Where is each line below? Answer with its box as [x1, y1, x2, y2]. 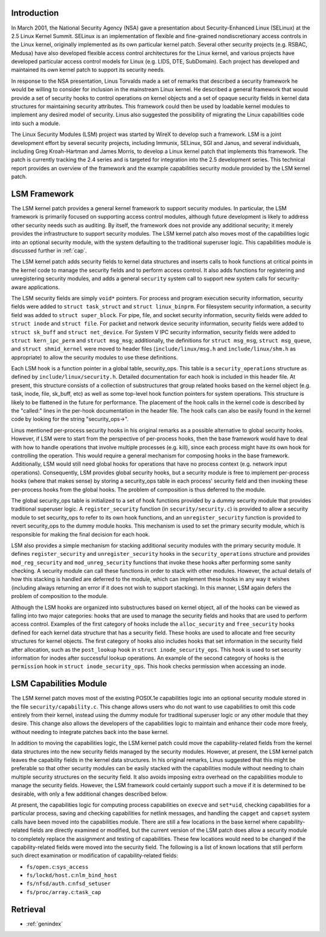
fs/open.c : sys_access [26, 863, 89, 870]
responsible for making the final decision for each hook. [11, 530, 150, 538]
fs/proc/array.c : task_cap [26, 888, 101, 895]
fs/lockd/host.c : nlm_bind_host [26, 872, 118, 879]
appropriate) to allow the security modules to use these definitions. [11, 353, 178, 361]
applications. [28, 283, 60, 291]
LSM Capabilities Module [11, 678, 107, 689]
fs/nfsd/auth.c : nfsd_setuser [26, 880, 111, 887]
